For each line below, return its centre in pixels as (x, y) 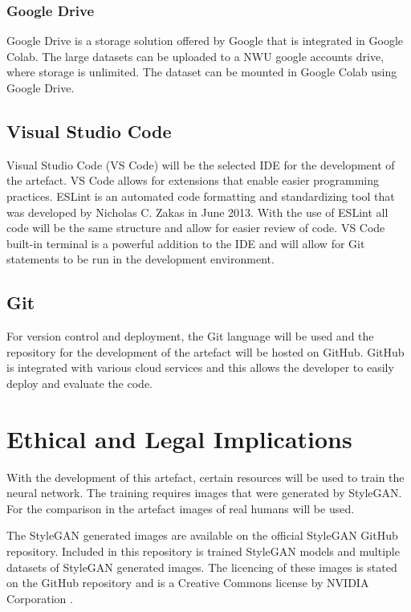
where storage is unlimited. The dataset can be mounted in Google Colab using (202, 72)
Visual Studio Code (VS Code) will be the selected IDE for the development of (201, 164)
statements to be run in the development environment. (140, 259)
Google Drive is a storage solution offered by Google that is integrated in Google (205, 41)
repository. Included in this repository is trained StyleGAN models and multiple (203, 551)
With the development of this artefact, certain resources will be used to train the (205, 477)
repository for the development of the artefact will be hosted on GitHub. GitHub (205, 351)
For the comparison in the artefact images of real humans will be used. (181, 508)
